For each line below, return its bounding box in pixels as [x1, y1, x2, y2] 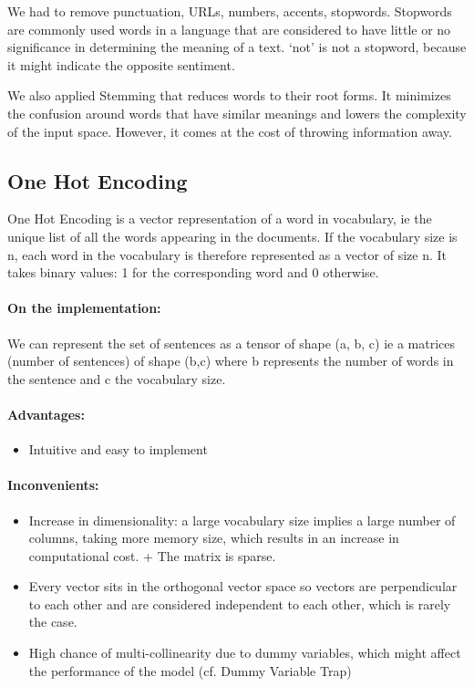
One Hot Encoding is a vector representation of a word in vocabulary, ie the [7, 209, 432, 228]
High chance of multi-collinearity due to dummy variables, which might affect [28, 643, 461, 662]
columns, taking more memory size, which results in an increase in [28, 528, 399, 547]
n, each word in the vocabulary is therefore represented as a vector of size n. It [7, 245, 447, 264]
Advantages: [7, 404, 85, 423]
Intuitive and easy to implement [28, 440, 208, 459]
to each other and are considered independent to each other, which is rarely [28, 594, 451, 613]
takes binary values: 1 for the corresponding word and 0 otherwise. [7, 263, 379, 282]
